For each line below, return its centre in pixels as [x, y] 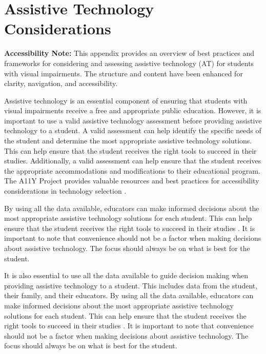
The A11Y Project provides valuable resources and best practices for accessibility [132, 181]
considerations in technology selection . [65, 191]
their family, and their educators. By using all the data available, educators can [129, 295]
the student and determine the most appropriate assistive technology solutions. [128, 141]
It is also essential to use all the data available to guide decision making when [126, 275]
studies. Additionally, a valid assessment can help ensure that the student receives [133, 161]
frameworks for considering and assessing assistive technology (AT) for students [129, 63]
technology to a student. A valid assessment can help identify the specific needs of [133, 130]
